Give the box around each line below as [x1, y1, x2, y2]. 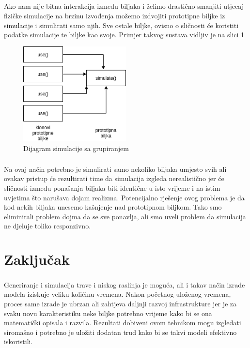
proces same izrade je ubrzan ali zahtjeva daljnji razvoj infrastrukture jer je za [4, 298, 237, 308]
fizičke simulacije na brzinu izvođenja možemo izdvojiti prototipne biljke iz [4, 10, 225, 20]
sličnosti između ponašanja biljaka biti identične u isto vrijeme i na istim [4, 183, 220, 193]
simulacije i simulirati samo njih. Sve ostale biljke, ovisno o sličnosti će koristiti [4, 20, 239, 30]
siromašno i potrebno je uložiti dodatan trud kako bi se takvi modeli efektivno [4, 327, 237, 337]
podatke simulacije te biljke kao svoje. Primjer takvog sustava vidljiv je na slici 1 [4, 30, 245, 40]
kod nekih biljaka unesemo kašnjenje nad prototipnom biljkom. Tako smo [4, 202, 222, 212]
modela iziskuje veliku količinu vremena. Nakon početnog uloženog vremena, [4, 289, 231, 299]
